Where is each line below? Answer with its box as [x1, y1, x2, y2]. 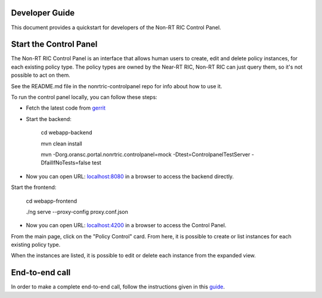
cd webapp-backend [41, 129, 92, 136]
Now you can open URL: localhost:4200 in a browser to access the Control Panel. [26, 222, 227, 229]
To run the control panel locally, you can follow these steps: [11, 93, 157, 101]
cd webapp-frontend [26, 197, 78, 204]
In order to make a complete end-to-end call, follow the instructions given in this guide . [11, 283, 225, 290]
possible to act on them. [11, 72, 71, 79]
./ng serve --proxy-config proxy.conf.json [26, 208, 128, 215]
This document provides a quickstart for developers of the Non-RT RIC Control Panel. [11, 24, 221, 31]
